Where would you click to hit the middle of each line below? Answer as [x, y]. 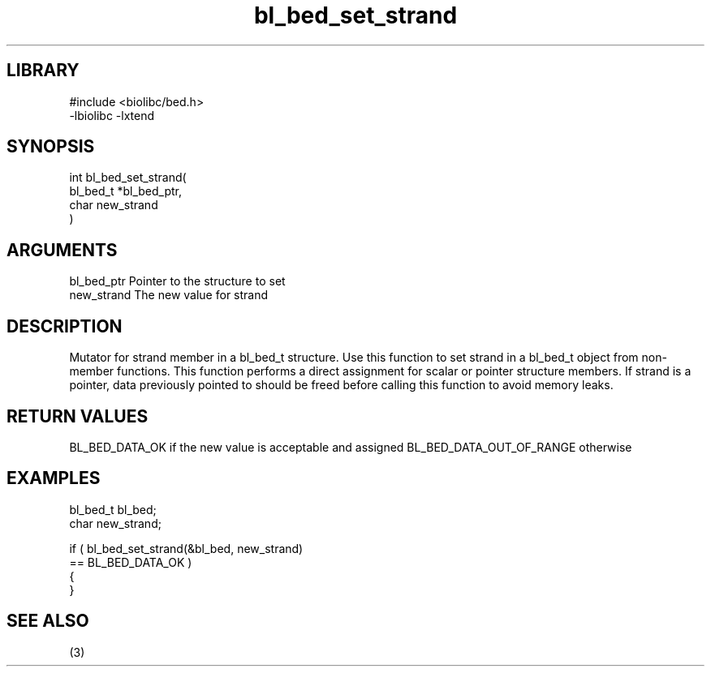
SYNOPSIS [51, 147]
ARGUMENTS [62, 250]
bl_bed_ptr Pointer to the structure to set [177, 281]
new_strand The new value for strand [169, 295]
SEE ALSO [48, 621]
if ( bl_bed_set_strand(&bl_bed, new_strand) [186, 548]
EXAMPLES [54, 478]
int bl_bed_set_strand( [128, 178]
